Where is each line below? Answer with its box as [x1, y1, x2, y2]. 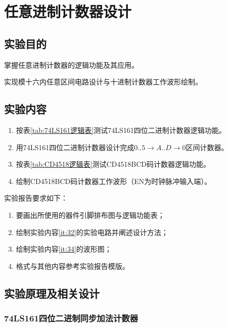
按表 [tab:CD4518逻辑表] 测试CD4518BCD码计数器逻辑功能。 [16, 159, 211, 169]
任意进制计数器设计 [4, 1, 132, 22]
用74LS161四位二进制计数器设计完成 [16, 142, 134, 152]
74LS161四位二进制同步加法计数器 [4, 312, 139, 324]
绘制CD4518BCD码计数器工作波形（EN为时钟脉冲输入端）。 [16, 175, 212, 186]
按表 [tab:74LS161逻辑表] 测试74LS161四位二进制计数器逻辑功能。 [16, 124, 226, 135]
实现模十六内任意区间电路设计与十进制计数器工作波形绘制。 [4, 76, 202, 87]
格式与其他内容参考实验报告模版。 [16, 260, 129, 271]
